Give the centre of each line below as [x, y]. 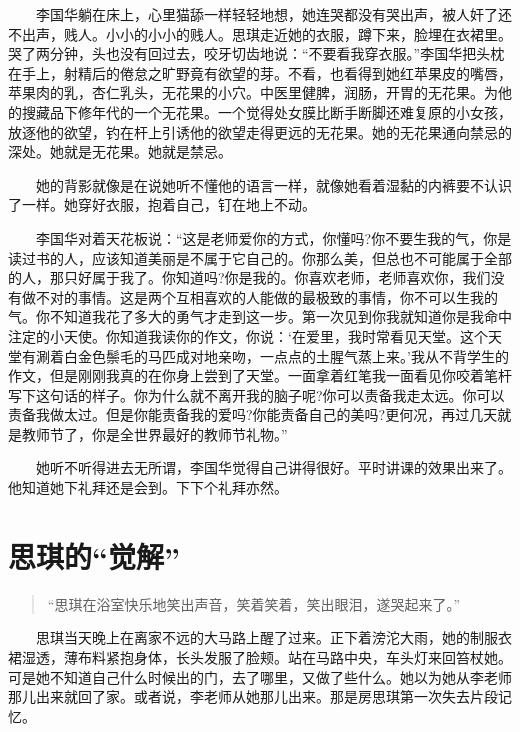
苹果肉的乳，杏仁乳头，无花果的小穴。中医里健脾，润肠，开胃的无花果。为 [253, 92]
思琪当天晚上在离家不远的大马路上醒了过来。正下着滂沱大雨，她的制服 [266, 637]
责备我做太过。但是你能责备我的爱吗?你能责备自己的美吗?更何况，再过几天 [253, 414]
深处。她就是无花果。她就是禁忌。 [120, 151]
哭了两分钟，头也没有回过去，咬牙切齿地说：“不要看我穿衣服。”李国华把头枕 [256, 53]
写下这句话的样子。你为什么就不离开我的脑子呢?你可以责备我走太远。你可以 [256, 394]
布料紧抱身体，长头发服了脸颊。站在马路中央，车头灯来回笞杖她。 [294, 656]
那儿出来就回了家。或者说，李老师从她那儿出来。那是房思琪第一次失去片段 [253, 696]
